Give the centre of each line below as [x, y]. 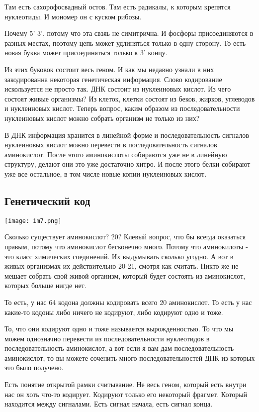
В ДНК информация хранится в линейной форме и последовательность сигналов [127, 135]
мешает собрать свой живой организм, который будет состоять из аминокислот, [125, 275]
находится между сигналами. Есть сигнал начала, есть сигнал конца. [109, 404]
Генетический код [47, 200]
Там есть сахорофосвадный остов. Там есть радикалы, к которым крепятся [118, 6]
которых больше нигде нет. [45, 285]
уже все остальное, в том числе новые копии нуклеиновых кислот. [106, 173]
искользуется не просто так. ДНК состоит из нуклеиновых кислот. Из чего [118, 89]
